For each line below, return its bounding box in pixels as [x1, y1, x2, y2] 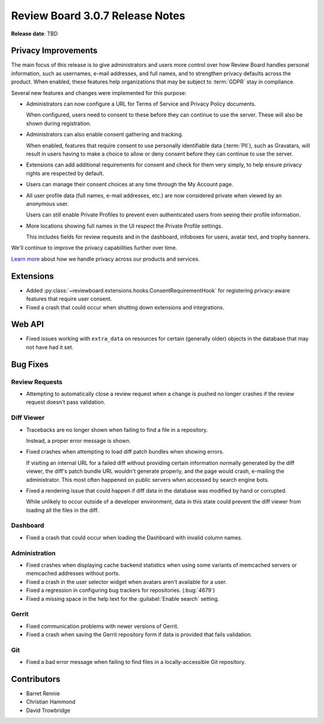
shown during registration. [26, 120, 91, 127]
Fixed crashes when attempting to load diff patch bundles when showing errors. [26, 448, 224, 455]
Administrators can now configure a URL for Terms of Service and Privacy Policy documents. [26, 100, 256, 108]
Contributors [11, 674, 61, 684]
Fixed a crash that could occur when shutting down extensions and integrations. [26, 303, 224, 311]
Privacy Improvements [11, 46, 98, 56]
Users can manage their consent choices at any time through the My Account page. [26, 181, 233, 188]
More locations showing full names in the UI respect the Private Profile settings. [26, 222, 223, 230]
